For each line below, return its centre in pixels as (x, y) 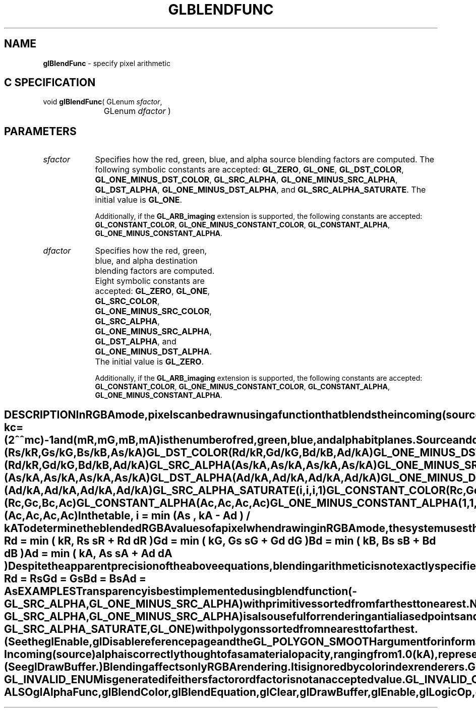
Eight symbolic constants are (150, 281)
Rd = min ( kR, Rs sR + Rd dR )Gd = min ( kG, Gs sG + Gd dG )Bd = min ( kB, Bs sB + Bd (220, 541)
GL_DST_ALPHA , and (136, 342)
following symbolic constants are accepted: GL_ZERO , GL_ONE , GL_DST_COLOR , (249, 170)
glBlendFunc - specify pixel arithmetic (107, 63)
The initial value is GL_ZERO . (150, 362)
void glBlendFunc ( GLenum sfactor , (103, 102)
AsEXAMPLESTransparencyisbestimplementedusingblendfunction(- (181, 591)
